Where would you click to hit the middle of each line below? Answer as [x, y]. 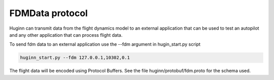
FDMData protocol [49, 13]
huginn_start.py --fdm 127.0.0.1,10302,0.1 [75, 58]
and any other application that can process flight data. [66, 35]
